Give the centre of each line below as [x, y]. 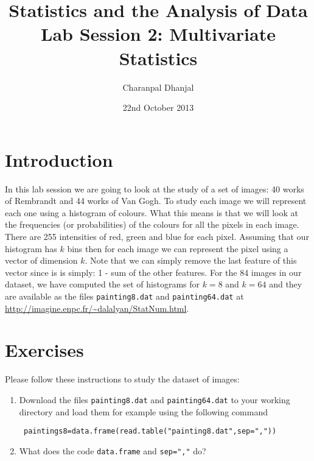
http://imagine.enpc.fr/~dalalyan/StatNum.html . [97, 308]
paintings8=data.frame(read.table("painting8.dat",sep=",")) [150, 431]
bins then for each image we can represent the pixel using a [178, 248]
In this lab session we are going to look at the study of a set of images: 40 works [155, 188]
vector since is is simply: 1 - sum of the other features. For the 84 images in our [153, 272]
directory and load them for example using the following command [143, 411]
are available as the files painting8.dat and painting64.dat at [124, 296]
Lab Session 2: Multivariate [158, 34]
